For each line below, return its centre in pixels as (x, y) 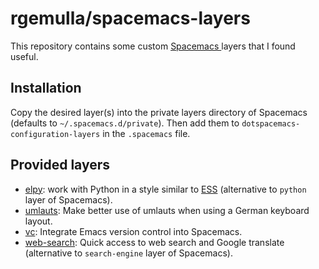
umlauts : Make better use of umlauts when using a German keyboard (167, 210)
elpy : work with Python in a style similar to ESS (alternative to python (165, 189)
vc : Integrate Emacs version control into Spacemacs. (133, 231)
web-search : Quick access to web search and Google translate (154, 242)
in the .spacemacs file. (146, 133)
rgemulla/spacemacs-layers (130, 18)
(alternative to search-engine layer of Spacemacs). (128, 253)
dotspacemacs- (271, 123)
